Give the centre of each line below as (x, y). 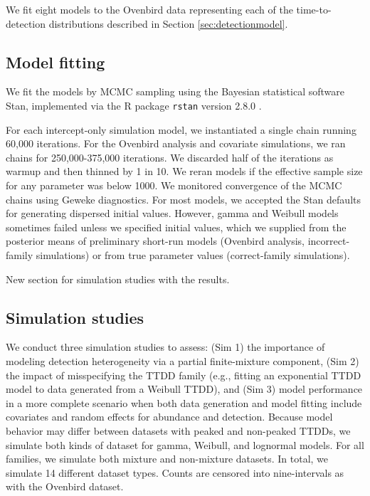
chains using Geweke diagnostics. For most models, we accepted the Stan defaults (183, 199)
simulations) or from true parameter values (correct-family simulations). (193, 254)
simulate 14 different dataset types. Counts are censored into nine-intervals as (175, 472)
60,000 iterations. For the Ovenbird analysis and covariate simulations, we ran (176, 143)
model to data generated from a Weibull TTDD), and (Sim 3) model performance (184, 389)
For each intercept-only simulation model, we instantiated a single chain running (181, 129)
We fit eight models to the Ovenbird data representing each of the (149, 9)
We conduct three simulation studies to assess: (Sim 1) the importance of (165, 347)
